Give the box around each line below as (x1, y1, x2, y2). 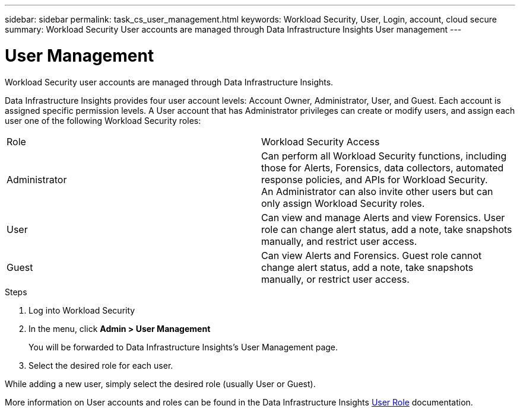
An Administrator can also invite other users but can (261, 185, 493, 197)
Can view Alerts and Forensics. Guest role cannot (261, 249, 482, 261)
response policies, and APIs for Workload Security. (261, 173, 488, 186)
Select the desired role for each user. (28, 360, 173, 371)
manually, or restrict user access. (261, 273, 410, 285)
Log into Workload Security (28, 305, 135, 315)
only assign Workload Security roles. (261, 197, 425, 209)
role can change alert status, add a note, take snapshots (261, 223, 512, 235)
